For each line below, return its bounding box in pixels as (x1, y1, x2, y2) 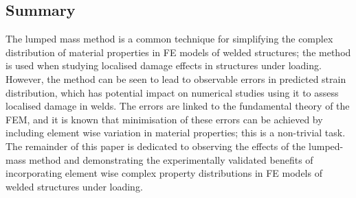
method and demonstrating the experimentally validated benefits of (29, 152, 313, 166)
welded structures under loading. (5, 179, 143, 193)
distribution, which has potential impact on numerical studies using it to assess (5, 85, 339, 99)
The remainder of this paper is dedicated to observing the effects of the (5, 138, 306, 153)
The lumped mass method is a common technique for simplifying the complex (5, 32, 333, 46)
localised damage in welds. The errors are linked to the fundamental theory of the (5, 99, 350, 113)
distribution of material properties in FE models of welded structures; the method (5, 45, 351, 59)
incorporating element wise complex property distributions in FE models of (5, 166, 322, 180)
